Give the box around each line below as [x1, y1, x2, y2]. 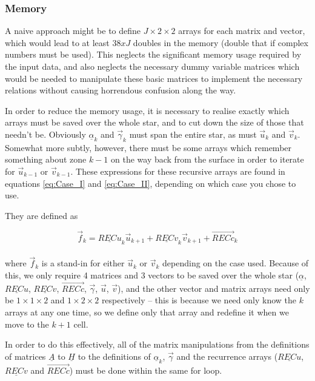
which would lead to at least [5, 36, 110, 49]
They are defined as [5, 209, 78, 221]
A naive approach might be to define [5, 24, 141, 37]
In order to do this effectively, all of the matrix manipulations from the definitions [5, 338, 310, 351]
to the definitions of [78, 349, 151, 362]
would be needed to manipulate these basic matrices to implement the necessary [5, 72, 303, 84]
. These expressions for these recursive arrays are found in [70, 164, 285, 177]
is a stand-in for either [41, 257, 125, 269]
